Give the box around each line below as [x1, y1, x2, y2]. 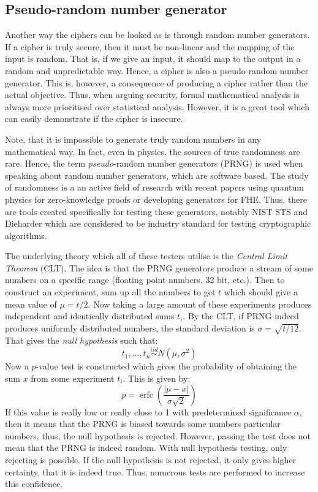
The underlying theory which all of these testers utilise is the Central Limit [5, 249, 288, 262]
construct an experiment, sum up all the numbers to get [5, 286, 216, 298]
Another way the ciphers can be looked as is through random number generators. [5, 28, 310, 41]
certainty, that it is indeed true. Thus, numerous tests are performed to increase [5, 465, 305, 478]
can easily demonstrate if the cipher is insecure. [5, 112, 183, 125]
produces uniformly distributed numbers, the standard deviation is [5, 321, 255, 334]
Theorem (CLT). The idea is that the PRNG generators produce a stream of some [5, 261, 314, 274]
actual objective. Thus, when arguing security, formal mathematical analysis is [5, 88, 300, 101]
